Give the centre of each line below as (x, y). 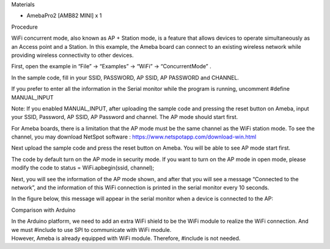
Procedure (24, 27)
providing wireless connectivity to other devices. (72, 55)
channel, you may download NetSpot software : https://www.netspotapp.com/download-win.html (134, 137)
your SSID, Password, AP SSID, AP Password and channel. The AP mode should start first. (125, 117)
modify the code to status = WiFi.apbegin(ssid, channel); (83, 168)
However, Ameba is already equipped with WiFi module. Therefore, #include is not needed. (126, 238)
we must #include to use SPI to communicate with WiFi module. (91, 229)
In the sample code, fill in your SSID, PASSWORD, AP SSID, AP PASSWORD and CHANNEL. (125, 78)
